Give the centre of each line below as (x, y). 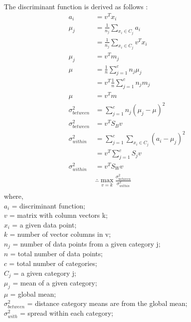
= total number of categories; (53, 263)
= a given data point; (44, 224)
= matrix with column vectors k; (59, 215)
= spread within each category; (67, 313)
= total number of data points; (57, 254)
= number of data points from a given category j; (86, 243)
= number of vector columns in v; (60, 234)
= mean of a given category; (55, 283)
